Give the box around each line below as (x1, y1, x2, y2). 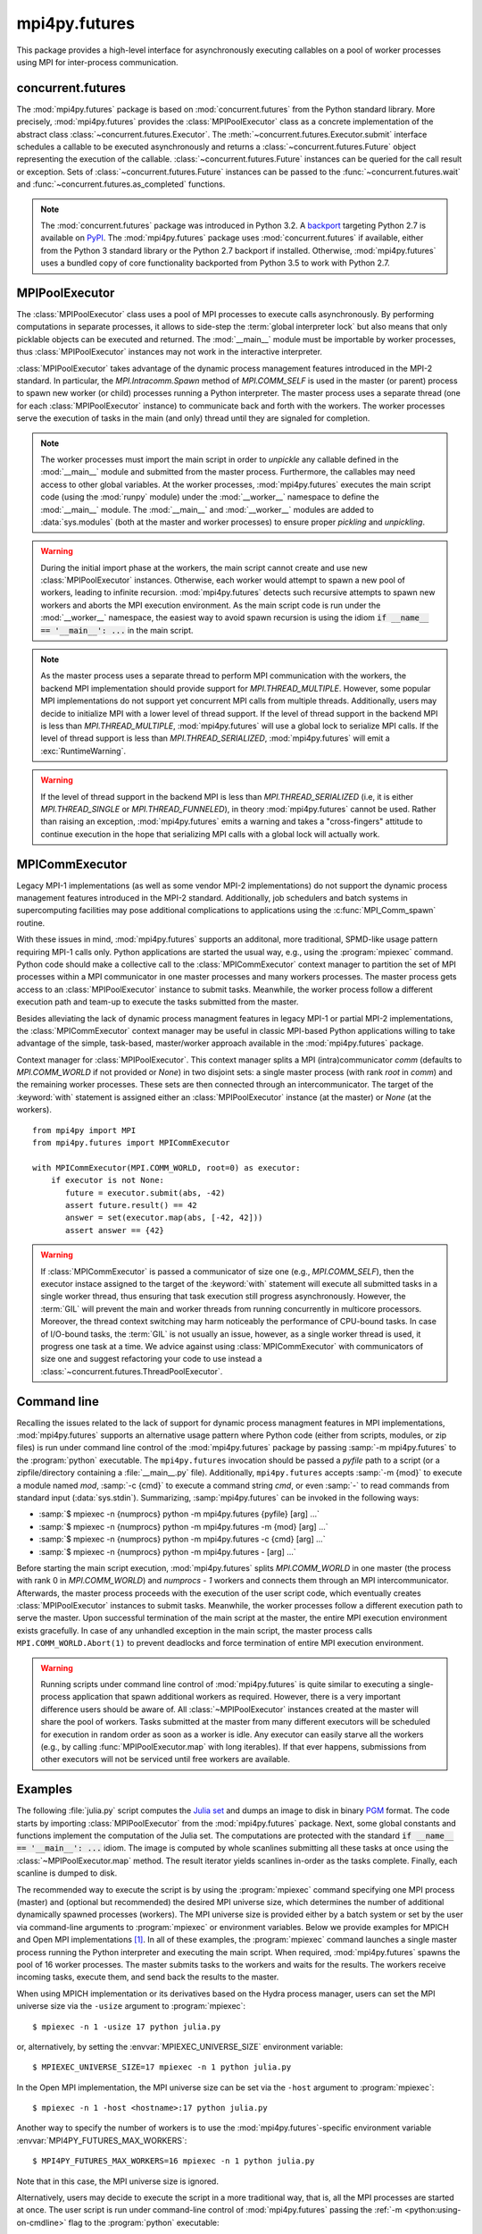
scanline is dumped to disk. (16, 1868, 118, 1878)
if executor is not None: (50, 1175, 165, 1186)
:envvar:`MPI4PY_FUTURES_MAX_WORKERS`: (16, 2135, 187, 2146)
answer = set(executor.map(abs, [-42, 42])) (65, 1213, 263, 1223)
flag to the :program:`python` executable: (68, 2217, 220, 2228)
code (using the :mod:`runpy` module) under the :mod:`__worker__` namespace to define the (40, 491, 379, 502)
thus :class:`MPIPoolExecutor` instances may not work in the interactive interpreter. (16, 347, 323, 357)
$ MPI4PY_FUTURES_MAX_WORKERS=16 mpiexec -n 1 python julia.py (32, 2156, 315, 2166)
